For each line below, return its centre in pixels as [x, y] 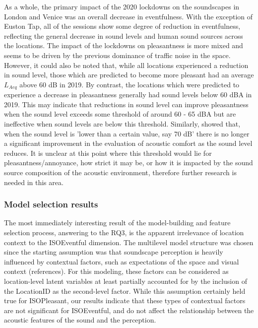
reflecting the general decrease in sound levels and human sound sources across [124, 35]
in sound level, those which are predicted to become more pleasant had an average [129, 75]
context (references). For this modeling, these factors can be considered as [116, 271]
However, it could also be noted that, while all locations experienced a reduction [126, 65]
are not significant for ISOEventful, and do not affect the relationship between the [129, 310]
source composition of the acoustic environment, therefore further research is [120, 172]
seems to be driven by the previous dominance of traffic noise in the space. [117, 55]
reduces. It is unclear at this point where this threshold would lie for [108, 153]
